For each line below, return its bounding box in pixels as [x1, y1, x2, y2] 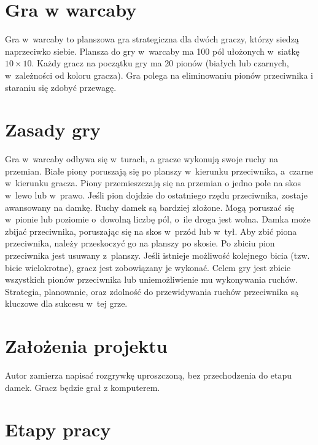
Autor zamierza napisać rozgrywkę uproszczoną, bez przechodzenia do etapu [5, 369, 292, 382]
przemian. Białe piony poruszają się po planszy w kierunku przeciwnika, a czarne [5, 164, 313, 177]
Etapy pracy [5, 417, 111, 442]
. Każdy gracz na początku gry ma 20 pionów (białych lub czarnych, [31, 57, 289, 69]
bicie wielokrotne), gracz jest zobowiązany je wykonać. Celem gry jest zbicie [5, 261, 291, 274]
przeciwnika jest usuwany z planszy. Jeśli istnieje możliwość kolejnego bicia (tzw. [5, 248, 310, 261]
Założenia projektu [5, 333, 168, 358]
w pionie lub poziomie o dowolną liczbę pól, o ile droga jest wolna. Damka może [5, 213, 311, 226]
